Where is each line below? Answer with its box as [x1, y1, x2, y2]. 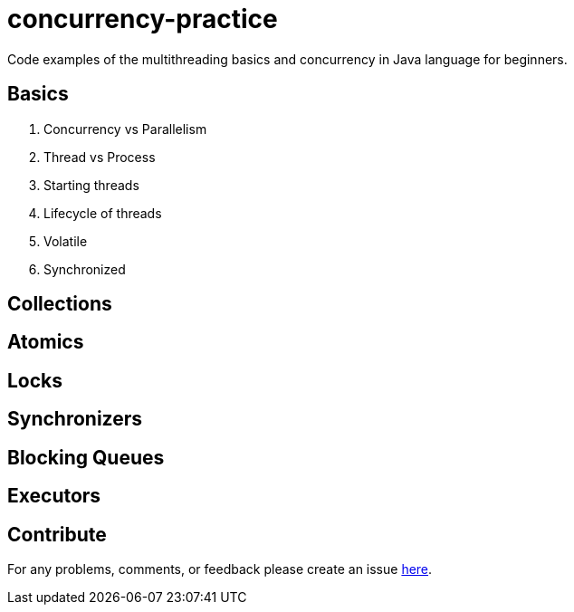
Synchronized [43, 261, 126, 277]
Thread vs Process [43, 148, 156, 165]
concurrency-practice [7, 4, 278, 34]
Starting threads [43, 177, 139, 193]
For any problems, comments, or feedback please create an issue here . [7, 560, 433, 577]
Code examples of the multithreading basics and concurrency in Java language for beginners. [7, 51, 568, 67]
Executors [7, 484, 101, 508]
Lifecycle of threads [43, 205, 162, 221]
